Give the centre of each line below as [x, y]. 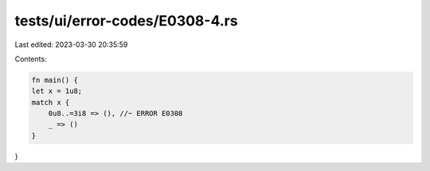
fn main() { [55, 80]
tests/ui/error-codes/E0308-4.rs [126, 21]
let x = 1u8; [57, 91]
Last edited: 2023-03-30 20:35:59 [71, 45]
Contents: [31, 59]
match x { [51, 102]
